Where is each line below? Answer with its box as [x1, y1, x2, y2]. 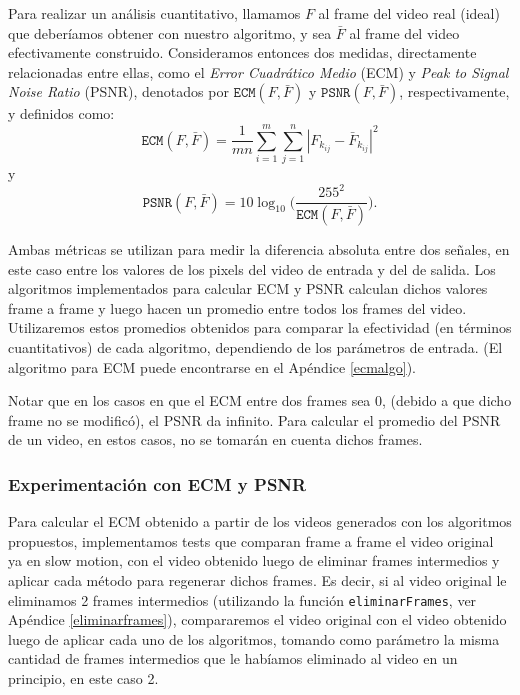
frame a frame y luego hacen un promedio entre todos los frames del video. [8, 297, 467, 318]
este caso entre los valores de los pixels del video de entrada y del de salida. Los [8, 258, 496, 279]
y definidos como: [8, 103, 115, 124]
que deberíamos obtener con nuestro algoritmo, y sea [8, 22, 332, 43]
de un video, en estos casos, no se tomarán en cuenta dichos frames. [8, 429, 423, 450]
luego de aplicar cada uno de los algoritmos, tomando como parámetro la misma [8, 628, 500, 649]
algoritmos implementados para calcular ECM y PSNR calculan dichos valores [8, 278, 488, 299]
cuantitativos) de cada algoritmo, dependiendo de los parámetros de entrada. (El [8, 337, 503, 358]
